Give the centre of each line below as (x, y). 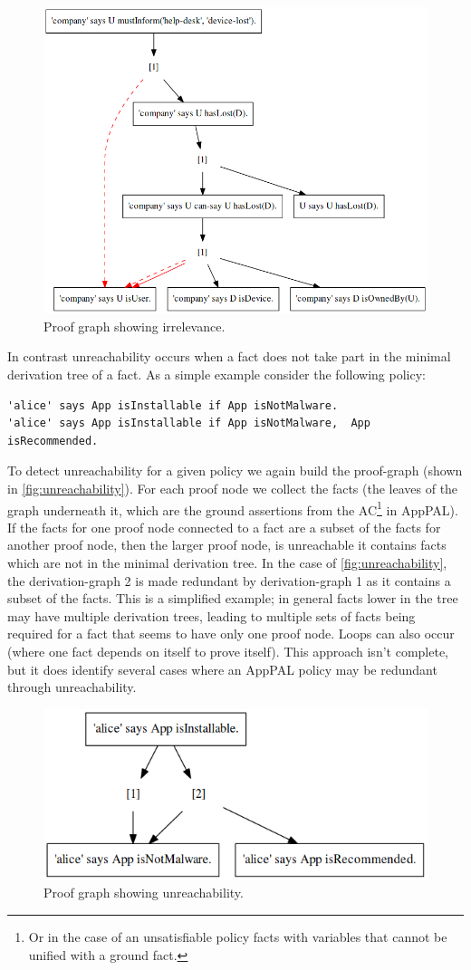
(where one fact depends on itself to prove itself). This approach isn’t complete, (228, 651)
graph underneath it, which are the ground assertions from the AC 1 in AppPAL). (233, 508)
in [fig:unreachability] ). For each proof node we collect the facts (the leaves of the (233, 488)
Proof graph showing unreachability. (144, 893)
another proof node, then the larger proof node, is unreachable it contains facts (227, 545)
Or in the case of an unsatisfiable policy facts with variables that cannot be (238, 936)
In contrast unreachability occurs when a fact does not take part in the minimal (229, 356)
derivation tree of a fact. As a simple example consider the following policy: (216, 375)
